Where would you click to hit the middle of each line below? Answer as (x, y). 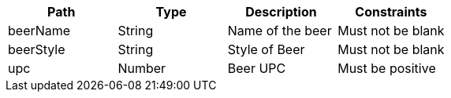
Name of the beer (280, 31)
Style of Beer (266, 49)
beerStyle (37, 49)
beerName (39, 31)
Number (142, 68)
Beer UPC (257, 68)
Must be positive (387, 68)
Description (281, 12)
